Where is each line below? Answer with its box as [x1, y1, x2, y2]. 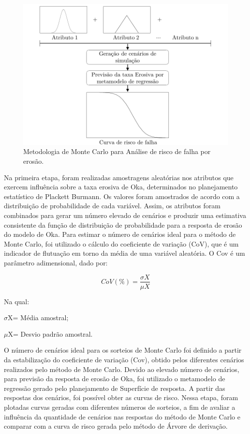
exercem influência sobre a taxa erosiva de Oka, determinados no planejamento [4, 182, 238, 192]
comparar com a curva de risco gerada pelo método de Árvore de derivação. [4, 421, 228, 431]
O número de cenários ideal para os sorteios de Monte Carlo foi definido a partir [4, 345, 242, 355]
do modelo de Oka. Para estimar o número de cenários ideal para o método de [4, 229, 236, 239]
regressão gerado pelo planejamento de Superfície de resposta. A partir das [4, 383, 225, 393]
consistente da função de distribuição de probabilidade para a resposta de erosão [4, 219, 242, 230]
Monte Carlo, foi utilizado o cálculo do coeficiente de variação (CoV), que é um [4, 238, 239, 248]
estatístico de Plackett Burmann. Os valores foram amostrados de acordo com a [4, 191, 240, 201]
